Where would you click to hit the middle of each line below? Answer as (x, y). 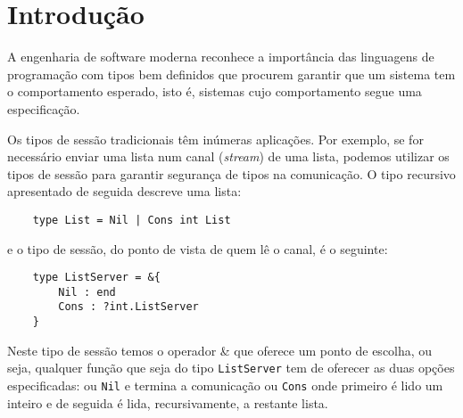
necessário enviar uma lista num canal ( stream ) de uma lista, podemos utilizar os (228, 156)
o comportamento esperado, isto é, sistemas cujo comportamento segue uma (215, 91)
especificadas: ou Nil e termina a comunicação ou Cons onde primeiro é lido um (225, 385)
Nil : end (87, 292)
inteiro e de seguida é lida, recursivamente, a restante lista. (168, 402)
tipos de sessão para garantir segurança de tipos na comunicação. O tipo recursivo (231, 173)
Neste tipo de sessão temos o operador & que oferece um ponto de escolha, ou (220, 350)
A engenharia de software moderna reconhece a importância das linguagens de (221, 57)
